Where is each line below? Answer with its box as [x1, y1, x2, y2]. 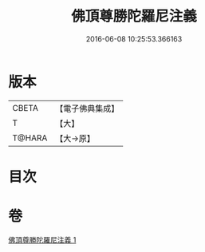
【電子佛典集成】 [55, 103, 120, 114]
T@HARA [12, 132, 48, 144]
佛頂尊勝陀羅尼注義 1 [8, 234, 77, 244]
